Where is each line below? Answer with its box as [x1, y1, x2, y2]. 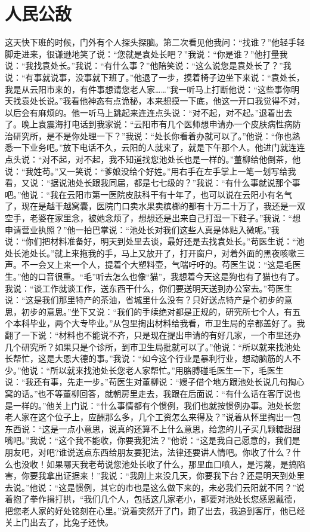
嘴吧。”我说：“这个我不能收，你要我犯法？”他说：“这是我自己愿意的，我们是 [5, 434, 300, 447]
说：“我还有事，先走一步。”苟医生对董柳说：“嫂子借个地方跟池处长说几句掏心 [5, 375, 305, 388]
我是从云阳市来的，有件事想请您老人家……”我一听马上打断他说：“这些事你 [5, 82, 291, 95]
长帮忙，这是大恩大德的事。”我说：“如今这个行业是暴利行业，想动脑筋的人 [5, 352, 293, 365]
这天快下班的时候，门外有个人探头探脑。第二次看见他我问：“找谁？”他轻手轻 [5, 36, 305, 48]
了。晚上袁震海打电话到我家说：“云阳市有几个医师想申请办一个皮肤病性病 [5, 118, 293, 130]
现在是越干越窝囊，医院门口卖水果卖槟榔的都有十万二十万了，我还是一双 [21, 200, 305, 212]
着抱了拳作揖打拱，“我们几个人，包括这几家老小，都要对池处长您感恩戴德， [5, 493, 301, 505]
